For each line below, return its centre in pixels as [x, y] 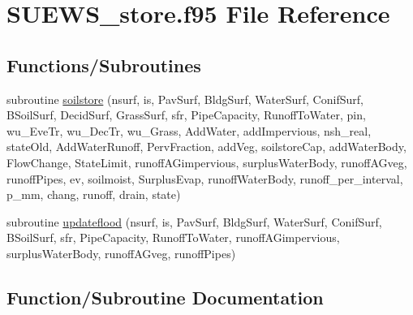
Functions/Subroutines [104, 65]
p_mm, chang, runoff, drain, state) [94, 194]
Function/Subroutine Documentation [165, 297]
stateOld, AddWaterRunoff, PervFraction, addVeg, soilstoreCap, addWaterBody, [206, 147]
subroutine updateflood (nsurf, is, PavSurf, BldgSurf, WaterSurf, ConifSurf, [194, 221]
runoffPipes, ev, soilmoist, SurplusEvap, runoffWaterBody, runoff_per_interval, [205, 178]
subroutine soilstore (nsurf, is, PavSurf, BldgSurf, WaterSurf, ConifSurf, [185, 99]
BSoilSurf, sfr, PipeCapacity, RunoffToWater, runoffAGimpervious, [173, 237]
